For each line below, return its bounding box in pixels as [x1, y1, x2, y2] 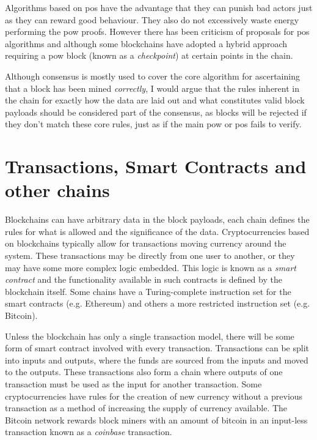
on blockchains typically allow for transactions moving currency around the [5, 237, 286, 250]
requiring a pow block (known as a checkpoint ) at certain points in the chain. [5, 49, 293, 62]
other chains [5, 177, 110, 203]
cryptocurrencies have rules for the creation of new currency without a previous [5, 389, 303, 402]
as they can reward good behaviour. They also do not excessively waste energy [5, 13, 299, 26]
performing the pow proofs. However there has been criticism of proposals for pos [5, 25, 310, 38]
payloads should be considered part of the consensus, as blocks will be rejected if [5, 105, 307, 118]
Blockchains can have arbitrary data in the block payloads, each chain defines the [5, 213, 310, 226]
